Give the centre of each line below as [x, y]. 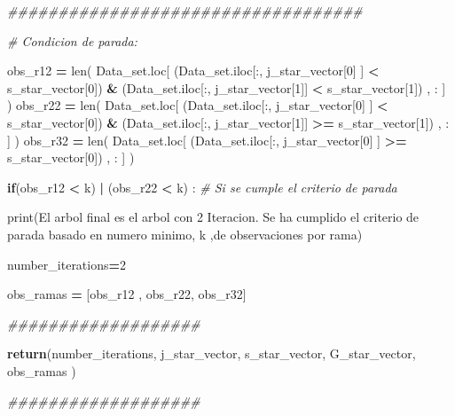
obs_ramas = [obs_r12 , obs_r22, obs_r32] [127, 294]
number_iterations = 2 [67, 264]
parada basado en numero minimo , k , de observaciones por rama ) [185, 234]
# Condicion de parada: [72, 40]
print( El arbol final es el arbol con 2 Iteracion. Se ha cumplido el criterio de [213, 217]
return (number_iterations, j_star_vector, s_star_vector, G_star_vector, [212, 353]
